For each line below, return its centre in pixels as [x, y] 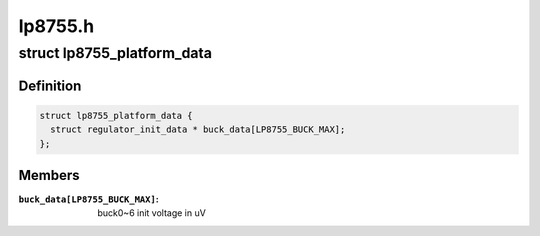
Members [49, 175]
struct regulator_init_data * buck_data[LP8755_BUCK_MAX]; [198, 129]
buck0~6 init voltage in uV [152, 213]
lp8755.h [56, 26]
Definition [50, 85]
